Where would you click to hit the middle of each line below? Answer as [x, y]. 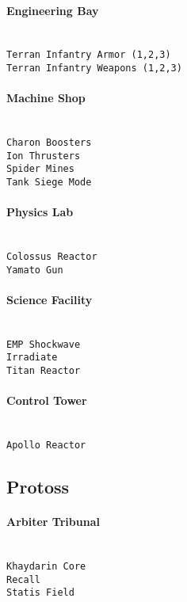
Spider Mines [40, 169]
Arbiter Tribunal [53, 522]
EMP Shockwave [44, 344]
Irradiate [32, 358]
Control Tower [47, 400]
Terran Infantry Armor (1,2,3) [89, 55]
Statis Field [40, 593]
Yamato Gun [35, 270]
